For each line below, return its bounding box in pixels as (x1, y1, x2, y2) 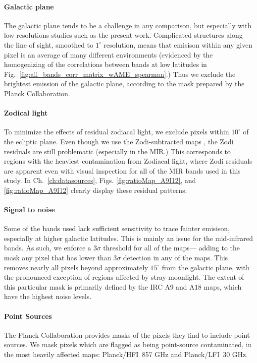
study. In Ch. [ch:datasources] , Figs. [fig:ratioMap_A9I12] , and (4, 175, 196, 185)
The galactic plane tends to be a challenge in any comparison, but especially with (4, 20, 252, 30)
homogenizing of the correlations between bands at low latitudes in (4, 59, 207, 69)
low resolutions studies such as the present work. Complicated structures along (4, 30, 243, 40)
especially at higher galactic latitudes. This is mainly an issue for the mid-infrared (4, 233, 253, 243)
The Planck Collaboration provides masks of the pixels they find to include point (4, 329, 250, 340)
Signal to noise (4, 204, 55, 215)
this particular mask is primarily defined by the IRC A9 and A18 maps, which (4, 281, 242, 292)
